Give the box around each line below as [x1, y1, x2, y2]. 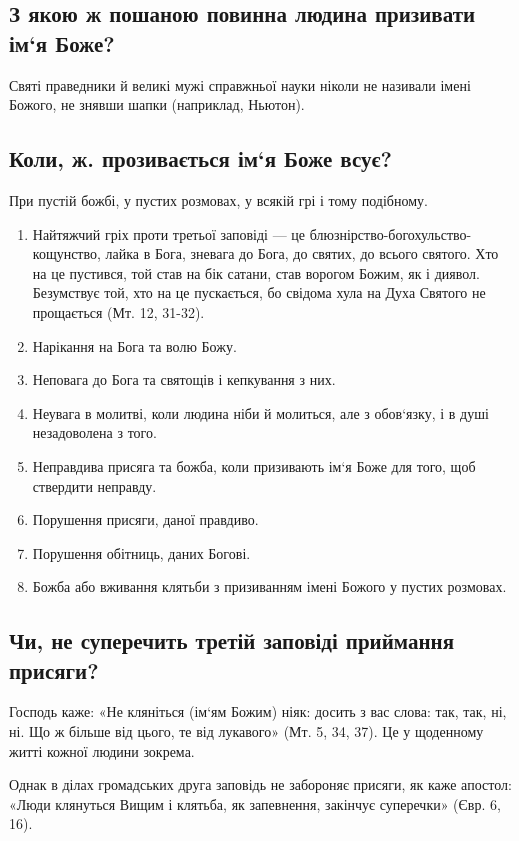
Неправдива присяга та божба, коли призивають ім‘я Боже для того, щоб [32, 455, 476, 476]
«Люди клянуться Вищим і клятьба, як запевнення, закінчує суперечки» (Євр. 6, [9, 793, 501, 814]
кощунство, [32, 243, 101, 264]
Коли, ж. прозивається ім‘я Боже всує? [9, 143, 392, 174]
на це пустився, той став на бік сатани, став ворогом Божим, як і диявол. [32, 262, 480, 283]
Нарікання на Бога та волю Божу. [32, 335, 237, 356]
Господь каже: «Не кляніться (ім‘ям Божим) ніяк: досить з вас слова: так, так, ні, [9, 701, 507, 722]
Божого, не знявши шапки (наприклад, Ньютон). [9, 94, 305, 115]
